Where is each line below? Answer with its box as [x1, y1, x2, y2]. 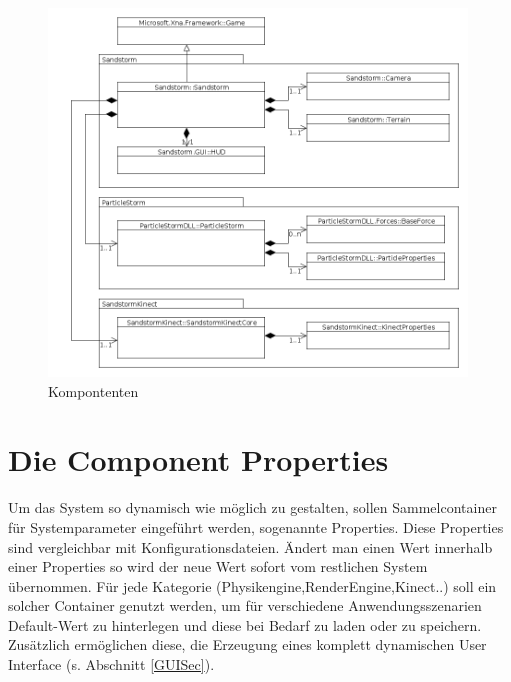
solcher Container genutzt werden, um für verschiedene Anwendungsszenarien [8, 595, 482, 616]
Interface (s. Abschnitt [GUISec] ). [8, 654, 215, 675]
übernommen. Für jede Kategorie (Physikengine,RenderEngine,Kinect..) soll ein [8, 575, 497, 596]
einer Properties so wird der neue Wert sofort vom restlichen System [8, 556, 428, 577]
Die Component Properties [8, 439, 389, 480]
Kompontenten [48, 380, 139, 401]
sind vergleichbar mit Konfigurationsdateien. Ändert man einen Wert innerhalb [8, 536, 493, 557]
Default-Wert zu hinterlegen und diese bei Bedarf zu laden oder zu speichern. [8, 614, 482, 635]
